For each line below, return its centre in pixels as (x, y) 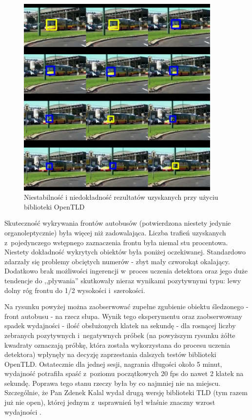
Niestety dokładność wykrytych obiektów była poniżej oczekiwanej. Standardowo (125, 252)
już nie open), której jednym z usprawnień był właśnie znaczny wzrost (110, 402)
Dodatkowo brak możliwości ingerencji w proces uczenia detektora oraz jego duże (126, 271)
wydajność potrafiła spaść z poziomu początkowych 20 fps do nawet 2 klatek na (124, 373)
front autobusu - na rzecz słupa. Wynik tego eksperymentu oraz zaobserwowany (123, 316)
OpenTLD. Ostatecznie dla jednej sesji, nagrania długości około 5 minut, (113, 364)
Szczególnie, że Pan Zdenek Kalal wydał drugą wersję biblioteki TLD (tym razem (126, 392)
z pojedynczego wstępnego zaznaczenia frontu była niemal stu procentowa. (116, 242)
